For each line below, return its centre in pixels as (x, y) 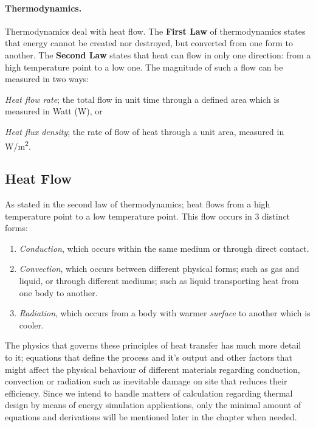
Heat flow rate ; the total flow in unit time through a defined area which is (142, 99)
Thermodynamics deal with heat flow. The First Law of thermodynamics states (155, 31)
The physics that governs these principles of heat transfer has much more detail (153, 345)
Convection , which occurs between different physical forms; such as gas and (159, 269)
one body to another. (58, 292)
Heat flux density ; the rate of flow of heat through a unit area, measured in (145, 131)
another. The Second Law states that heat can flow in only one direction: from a (158, 54)
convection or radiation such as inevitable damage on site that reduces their (146, 381)
